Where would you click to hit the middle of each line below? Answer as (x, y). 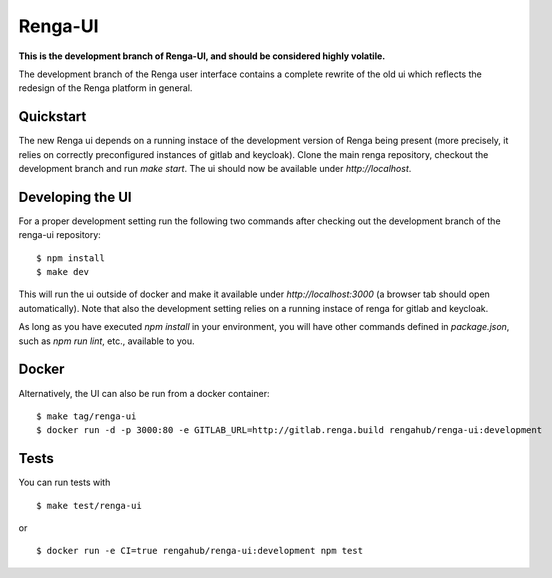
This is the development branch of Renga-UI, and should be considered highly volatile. (202, 56)
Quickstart (52, 116)
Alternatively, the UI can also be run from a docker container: (144, 393)
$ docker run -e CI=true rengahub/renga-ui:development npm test (200, 551)
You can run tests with (64, 482)
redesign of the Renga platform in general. (105, 88)
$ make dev (63, 272)
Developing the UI (75, 196)
